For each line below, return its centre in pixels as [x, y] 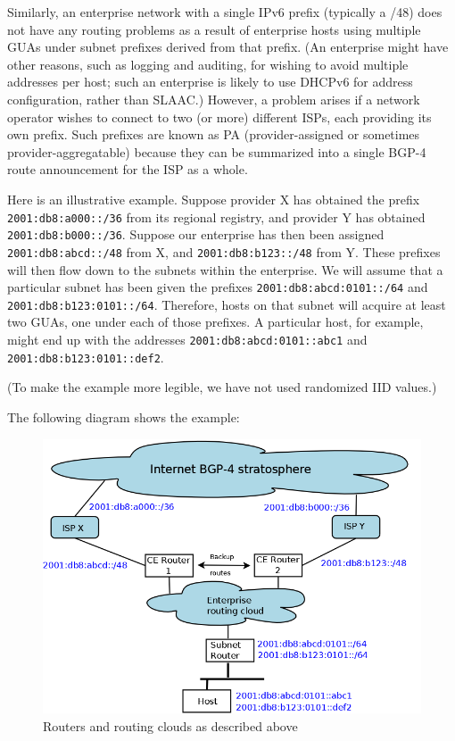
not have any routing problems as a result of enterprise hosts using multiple [214, 29]
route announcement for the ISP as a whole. [128, 169]
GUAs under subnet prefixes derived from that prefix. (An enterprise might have [228, 47]
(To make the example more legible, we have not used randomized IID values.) [222, 387]
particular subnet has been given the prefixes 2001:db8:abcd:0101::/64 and [218, 287]
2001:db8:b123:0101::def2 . [86, 357]
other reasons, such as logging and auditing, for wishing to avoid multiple [208, 64]
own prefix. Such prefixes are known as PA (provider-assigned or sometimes [214, 134]
